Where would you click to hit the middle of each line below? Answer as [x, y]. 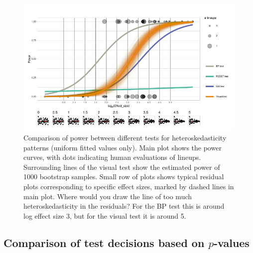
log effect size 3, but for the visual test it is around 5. [105, 215]
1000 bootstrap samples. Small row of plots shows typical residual [124, 177]
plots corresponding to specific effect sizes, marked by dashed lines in [129, 186]
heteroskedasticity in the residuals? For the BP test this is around [124, 206]
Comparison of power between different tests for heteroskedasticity [125, 137]
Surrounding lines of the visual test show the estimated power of [122, 167]
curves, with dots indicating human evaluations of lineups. [112, 157]
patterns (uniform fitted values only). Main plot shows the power [123, 147]
